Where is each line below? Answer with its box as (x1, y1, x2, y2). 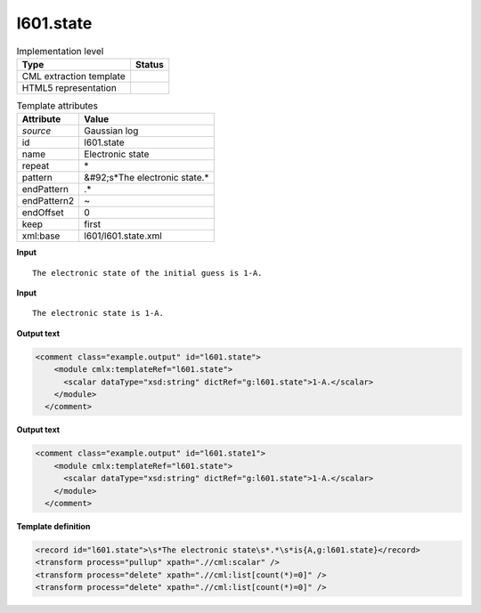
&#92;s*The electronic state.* (84, 172, 209, 184)
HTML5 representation (21, 81, 118, 93)
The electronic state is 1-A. (32, 308, 165, 319)
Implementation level (16, 44, 104, 57)
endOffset (21, 206, 64, 219)
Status (135, 58, 164, 70)
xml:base (21, 230, 61, 242)
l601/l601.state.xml (84, 230, 162, 242)
